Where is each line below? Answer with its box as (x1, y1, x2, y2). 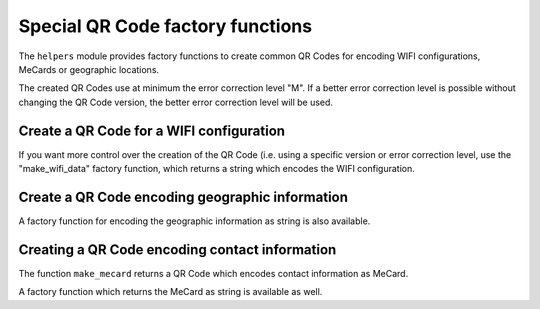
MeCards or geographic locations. (18, 63, 160, 75)
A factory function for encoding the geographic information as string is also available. (18, 215, 371, 227)
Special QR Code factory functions (18, 15, 313, 37)
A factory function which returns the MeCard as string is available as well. (18, 286, 323, 298)
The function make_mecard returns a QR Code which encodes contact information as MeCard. (18, 267, 409, 279)
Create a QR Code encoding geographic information (18, 188, 349, 205)
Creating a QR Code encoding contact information (18, 241, 337, 258)
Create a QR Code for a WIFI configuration (18, 122, 285, 139)
